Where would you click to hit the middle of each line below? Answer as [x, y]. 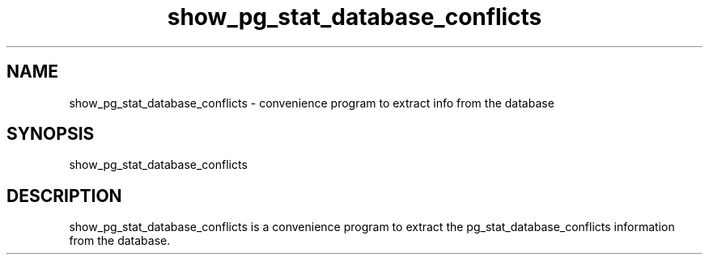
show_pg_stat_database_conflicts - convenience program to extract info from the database [312, 103]
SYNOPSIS [51, 134]
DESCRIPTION [64, 196]
